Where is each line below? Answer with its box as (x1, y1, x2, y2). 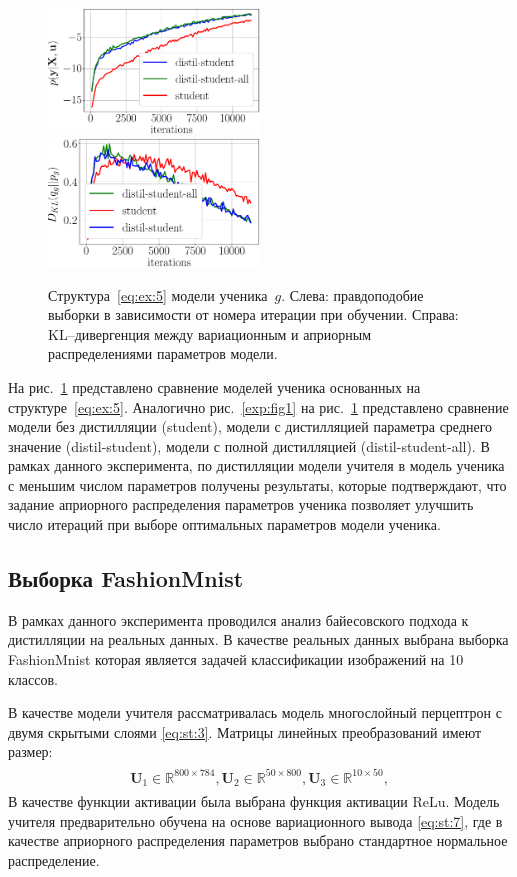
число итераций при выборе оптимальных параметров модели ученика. (8, 514, 441, 535)
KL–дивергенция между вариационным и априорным (48, 323, 372, 344)
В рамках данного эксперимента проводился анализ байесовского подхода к (8, 609, 469, 630)
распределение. (8, 849, 100, 870)
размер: (8, 741, 53, 762)
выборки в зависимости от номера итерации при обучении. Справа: (48, 304, 459, 325)
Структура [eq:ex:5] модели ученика (48, 284, 268, 305)
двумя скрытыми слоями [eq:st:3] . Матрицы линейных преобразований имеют (8, 721, 482, 742)
